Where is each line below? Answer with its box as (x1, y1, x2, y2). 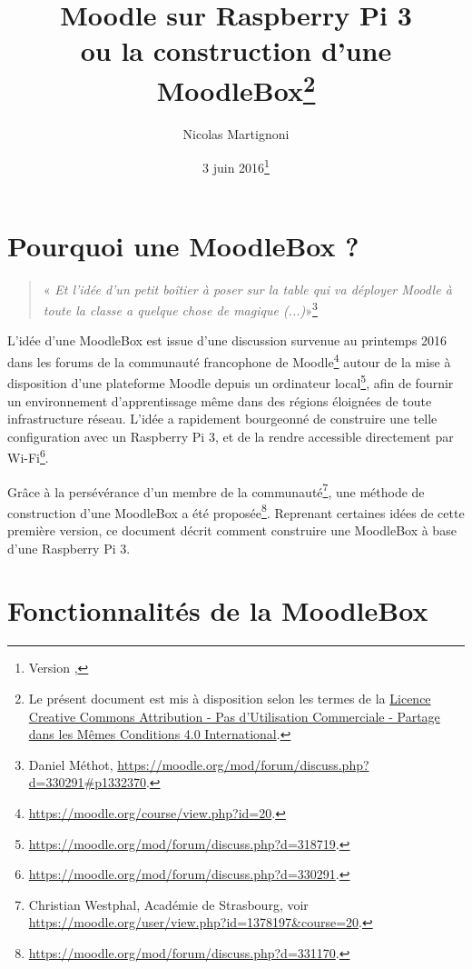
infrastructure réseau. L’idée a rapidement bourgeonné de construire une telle (7, 409, 438, 428)
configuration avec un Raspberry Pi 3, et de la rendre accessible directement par (7, 426, 454, 445)
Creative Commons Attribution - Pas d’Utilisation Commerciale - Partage (28, 706, 440, 725)
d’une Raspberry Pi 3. (7, 538, 131, 557)
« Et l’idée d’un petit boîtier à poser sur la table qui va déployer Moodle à (43, 279, 452, 298)
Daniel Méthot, (28, 754, 113, 774)
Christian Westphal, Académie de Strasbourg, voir (28, 894, 309, 914)
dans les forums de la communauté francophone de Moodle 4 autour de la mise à (7, 350, 451, 371)
